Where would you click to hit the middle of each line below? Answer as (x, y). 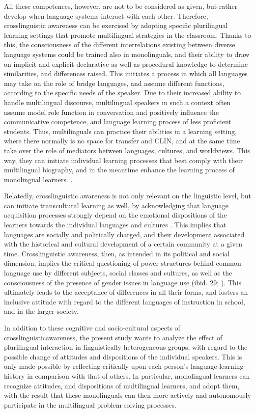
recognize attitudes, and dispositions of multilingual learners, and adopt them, (122, 385)
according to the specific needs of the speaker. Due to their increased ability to (123, 93)
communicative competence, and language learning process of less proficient (118, 122)
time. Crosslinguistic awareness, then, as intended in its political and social (117, 253)
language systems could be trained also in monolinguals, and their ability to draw (127, 54)
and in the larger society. (41, 311)
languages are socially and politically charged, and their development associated (124, 234)
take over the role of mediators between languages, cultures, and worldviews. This (127, 150)
